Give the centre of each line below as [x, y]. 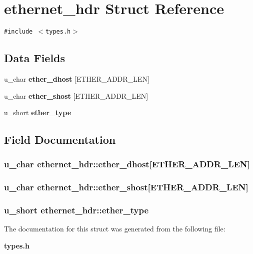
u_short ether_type [38, 112]
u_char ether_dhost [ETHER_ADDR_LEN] [77, 78]
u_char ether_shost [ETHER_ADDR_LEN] [76, 95]
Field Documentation [60, 140]
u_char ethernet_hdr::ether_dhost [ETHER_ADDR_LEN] [127, 164]
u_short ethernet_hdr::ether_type [76, 210]
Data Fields [35, 58]
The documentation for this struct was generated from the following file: [115, 229]
